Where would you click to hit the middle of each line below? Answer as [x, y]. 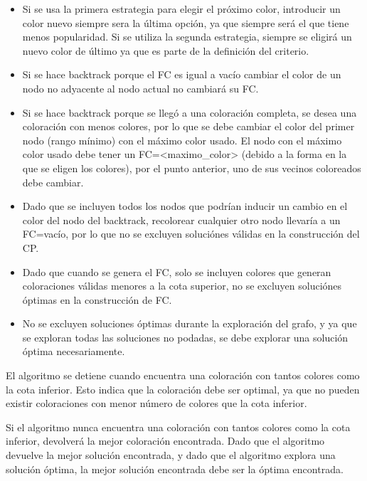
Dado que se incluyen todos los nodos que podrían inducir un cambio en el [185, 206]
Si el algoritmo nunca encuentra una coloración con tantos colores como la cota [178, 427]
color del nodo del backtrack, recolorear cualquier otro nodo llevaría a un [181, 220]
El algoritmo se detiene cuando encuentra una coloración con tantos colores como [183, 375]
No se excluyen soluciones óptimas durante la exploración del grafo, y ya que [190, 323]
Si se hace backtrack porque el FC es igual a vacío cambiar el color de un [182, 74]
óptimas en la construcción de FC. [97, 299]
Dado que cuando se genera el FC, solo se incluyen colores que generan [177, 271]
